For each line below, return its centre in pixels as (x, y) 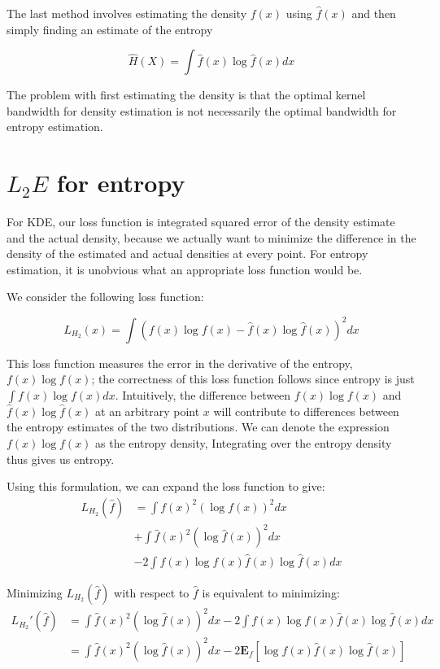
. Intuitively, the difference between (203, 394)
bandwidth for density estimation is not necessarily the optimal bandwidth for (202, 110)
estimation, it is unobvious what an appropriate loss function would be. (185, 269)
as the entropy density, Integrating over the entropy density (244, 442)
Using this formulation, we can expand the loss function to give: (166, 486)
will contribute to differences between (306, 411)
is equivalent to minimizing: (271, 592)
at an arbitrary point (148, 411)
